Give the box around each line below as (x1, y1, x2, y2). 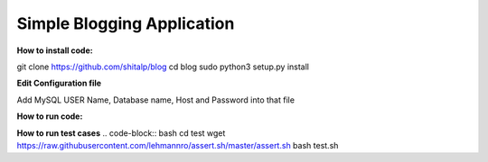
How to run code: (16, 111, 83, 121)
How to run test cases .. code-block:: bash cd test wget (16, 127, 226, 139)
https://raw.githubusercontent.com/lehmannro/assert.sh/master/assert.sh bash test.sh (16, 139, 339, 150)
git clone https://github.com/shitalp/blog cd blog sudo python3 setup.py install (16, 61, 309, 72)
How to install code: (16, 45, 94, 56)
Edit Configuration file (16, 77, 102, 89)
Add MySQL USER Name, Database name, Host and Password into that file (16, 94, 296, 105)
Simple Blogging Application (16, 13, 235, 33)
